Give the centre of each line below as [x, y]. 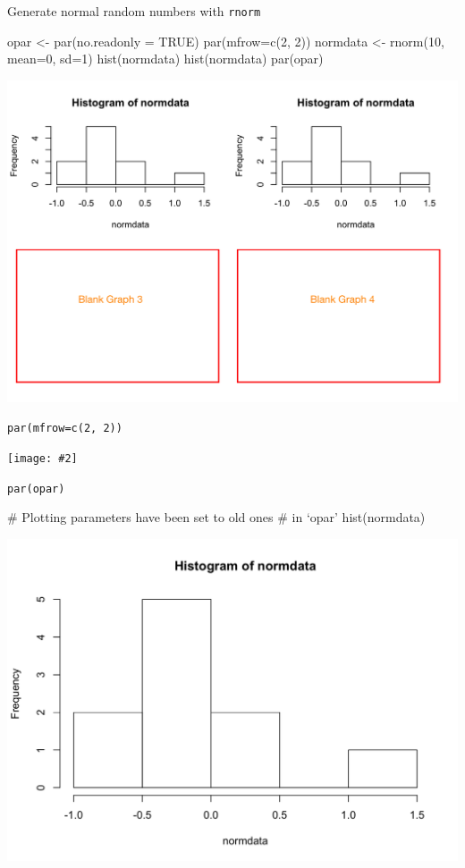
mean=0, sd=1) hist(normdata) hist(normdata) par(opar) [165, 59]
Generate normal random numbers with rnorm [134, 11]
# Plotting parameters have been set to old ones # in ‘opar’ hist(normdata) [216, 517]
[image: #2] [42, 458]
